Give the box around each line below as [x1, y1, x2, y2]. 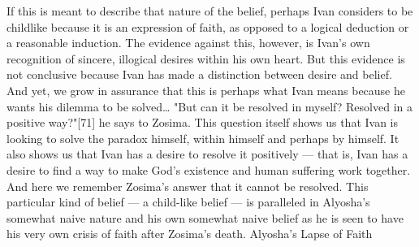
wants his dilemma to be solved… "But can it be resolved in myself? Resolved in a [6, 97, 413, 115]
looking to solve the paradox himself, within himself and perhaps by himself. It [6, 129, 400, 146]
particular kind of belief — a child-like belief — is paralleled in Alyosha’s [6, 193, 370, 210]
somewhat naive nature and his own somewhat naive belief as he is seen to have [6, 209, 404, 226]
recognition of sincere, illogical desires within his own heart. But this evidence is [6, 50, 405, 67]
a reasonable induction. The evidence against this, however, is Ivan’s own [6, 34, 370, 51]
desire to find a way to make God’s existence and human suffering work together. [6, 161, 411, 178]
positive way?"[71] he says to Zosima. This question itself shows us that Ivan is [6, 114, 399, 131]
